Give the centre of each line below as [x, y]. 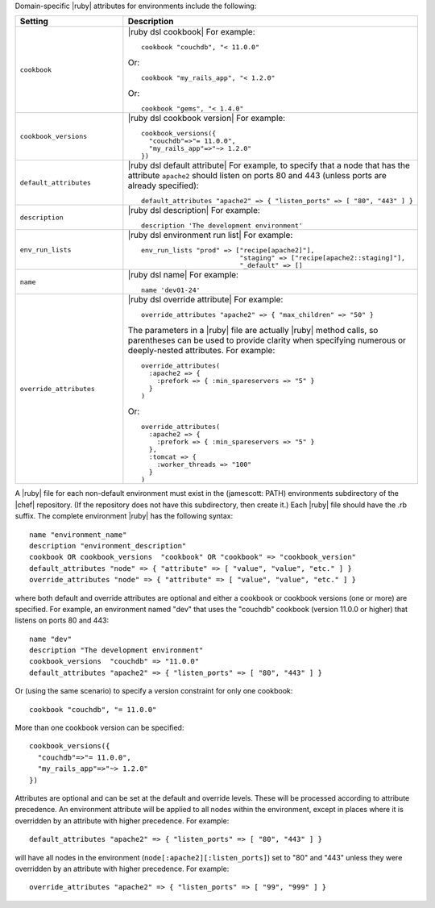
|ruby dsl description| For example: [194, 210]
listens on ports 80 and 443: [62, 620]
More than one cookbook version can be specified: [99, 728]
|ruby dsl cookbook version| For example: [207, 119]
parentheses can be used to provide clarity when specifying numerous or [267, 340]
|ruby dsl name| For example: [183, 275]
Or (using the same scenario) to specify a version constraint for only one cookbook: [154, 691]
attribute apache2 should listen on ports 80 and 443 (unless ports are [257, 176]
